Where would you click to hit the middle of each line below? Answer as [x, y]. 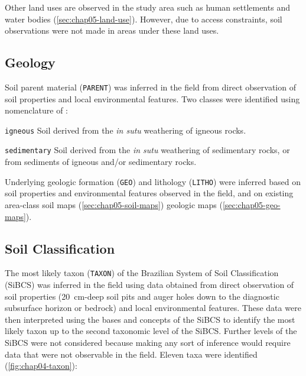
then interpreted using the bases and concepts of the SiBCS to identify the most [150, 319]
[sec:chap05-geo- [251, 204]
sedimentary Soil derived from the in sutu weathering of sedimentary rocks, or [147, 150]
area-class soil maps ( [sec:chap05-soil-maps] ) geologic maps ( [114, 204]
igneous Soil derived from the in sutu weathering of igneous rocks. [126, 130]
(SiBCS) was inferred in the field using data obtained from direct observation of [149, 285]
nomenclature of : [37, 110]
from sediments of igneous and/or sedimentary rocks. [101, 162]
